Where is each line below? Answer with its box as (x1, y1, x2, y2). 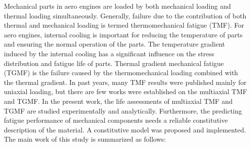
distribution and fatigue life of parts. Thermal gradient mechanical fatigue (4, 58, 224, 68)
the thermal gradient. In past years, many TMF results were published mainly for (4, 77, 247, 87)
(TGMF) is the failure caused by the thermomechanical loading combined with (4, 67, 238, 78)
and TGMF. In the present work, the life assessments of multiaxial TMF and (4, 96, 233, 106)
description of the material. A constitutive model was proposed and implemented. (4, 124, 246, 134)
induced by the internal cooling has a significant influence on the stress (4, 48, 215, 58)
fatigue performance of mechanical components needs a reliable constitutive (4, 115, 228, 125)
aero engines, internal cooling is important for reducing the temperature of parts (4, 29, 243, 39)
